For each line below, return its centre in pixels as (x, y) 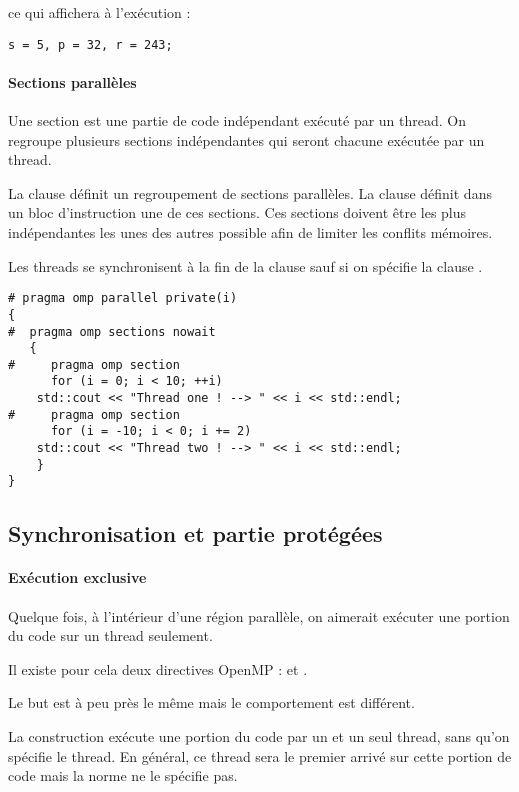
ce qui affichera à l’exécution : (99, 12)
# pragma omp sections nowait (112, 331)
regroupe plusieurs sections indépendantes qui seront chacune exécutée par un (246, 139)
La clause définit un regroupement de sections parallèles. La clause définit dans (250, 192)
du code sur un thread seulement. (110, 635)
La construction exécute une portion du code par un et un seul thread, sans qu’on (259, 736)
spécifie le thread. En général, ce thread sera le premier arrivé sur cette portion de (260, 755)
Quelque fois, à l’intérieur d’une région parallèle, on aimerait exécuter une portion (259, 615)
